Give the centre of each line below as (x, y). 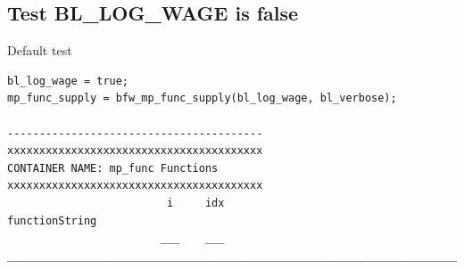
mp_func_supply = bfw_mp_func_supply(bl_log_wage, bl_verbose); (202, 98)
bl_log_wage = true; (68, 81)
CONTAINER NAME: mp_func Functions (113, 168)
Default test (40, 50)
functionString (52, 220)
